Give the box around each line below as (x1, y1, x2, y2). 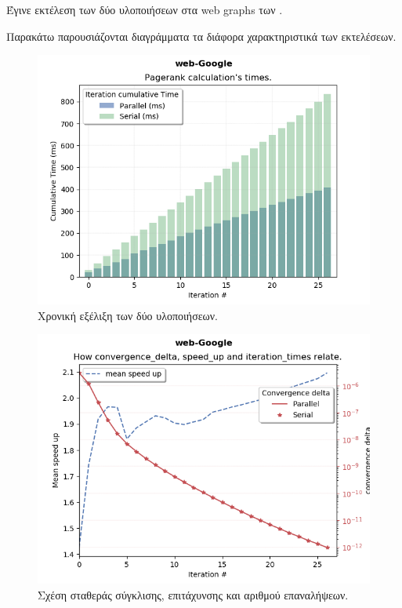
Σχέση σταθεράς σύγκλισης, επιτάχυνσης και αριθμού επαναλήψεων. (38, 586, 349, 603)
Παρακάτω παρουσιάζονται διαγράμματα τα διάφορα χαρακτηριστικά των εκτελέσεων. (6, 27, 397, 44)
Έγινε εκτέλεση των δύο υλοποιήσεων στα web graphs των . (6, 2, 283, 17)
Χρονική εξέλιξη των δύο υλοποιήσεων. (38, 307, 218, 323)
